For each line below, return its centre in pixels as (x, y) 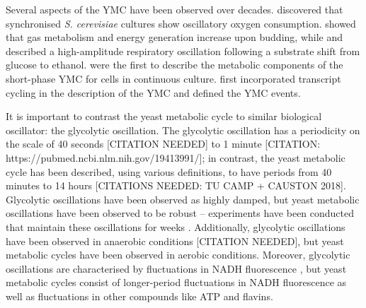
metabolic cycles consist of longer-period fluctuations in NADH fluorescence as (176, 282)
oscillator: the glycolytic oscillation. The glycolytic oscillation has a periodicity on (183, 130)
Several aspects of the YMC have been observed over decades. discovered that (175, 9)
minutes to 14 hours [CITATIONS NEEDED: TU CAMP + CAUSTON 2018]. (176, 185)
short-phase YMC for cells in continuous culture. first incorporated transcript (173, 78)
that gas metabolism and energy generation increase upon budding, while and (174, 37)
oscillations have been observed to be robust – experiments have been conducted (180, 213)
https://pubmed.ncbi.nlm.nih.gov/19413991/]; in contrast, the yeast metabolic (176, 157)
